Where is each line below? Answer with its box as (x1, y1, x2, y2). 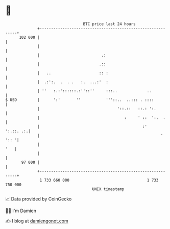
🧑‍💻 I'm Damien (5, 208, 37, 214)
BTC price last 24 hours (83, 21, 136, 27)
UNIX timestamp (92, 186, 125, 192)
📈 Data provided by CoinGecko (5, 196, 72, 202)
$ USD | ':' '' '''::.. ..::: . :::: (5, 97, 154, 103)
